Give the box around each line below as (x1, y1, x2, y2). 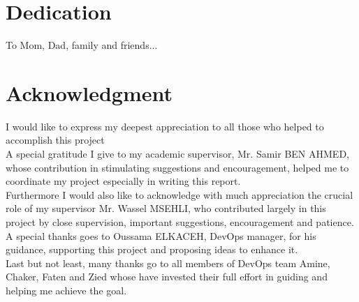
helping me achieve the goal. (6, 282, 127, 297)
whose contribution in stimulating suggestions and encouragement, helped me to (6, 160, 349, 174)
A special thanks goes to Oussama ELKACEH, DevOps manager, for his (6, 228, 316, 243)
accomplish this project (6, 133, 105, 147)
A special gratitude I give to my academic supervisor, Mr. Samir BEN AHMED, (6, 146, 349, 161)
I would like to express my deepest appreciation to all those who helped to (6, 119, 324, 133)
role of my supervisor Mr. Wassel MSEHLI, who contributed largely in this (6, 201, 326, 216)
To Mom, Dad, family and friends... (6, 38, 158, 52)
